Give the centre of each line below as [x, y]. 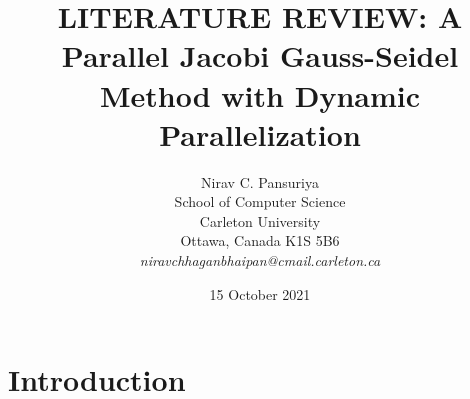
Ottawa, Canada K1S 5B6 [260, 240]
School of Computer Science [260, 201]
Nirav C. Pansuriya [260, 181]
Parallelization [260, 133]
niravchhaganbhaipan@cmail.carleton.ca [260, 260]
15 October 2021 [260, 293]
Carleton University [260, 220]
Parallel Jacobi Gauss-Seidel [260, 55]
